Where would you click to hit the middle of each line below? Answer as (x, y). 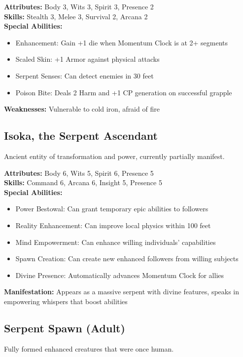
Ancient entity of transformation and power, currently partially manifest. (114, 156)
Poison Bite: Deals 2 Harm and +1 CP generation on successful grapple (124, 92)
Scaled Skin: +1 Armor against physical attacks (87, 59)
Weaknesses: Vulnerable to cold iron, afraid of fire (82, 109)
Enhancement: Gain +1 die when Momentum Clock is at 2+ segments (122, 42)
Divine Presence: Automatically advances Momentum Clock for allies (120, 275)
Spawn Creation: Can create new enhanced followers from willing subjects (127, 258)
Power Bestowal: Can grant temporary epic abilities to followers (112, 209)
